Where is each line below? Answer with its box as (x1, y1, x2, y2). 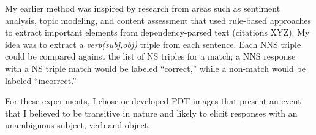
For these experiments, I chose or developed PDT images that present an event (5, 94, 301, 107)
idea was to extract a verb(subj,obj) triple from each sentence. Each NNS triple (5, 37, 301, 50)
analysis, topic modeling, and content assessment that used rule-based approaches (5, 13, 312, 26)
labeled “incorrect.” (5, 74, 77, 87)
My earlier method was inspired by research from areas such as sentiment (5, 2, 280, 14)
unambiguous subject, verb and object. (5, 118, 151, 131)
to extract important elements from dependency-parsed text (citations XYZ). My (5, 26, 310, 39)
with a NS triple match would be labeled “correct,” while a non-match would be (5, 61, 306, 74)
